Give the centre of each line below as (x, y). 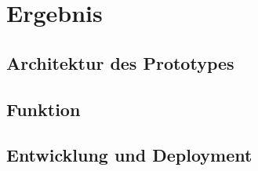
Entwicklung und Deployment (129, 155)
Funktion (44, 109)
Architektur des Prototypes (120, 62)
